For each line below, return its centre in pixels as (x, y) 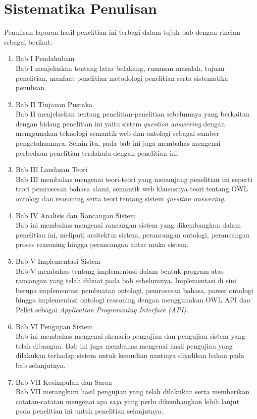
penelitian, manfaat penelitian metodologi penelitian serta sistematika (122, 78)
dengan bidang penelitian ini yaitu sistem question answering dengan (120, 123)
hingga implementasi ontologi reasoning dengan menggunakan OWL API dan (133, 300)
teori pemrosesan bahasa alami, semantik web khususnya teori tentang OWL (132, 189)
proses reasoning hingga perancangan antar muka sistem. (102, 244)
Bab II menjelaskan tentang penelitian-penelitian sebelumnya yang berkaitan (132, 114)
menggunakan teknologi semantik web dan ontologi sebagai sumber (117, 133)
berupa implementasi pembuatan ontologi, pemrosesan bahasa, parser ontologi (134, 290)
